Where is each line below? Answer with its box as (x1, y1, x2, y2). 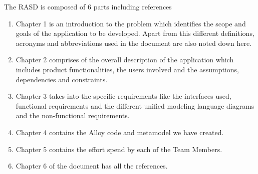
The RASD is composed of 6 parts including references (4, 1, 172, 11)
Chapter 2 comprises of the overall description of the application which (16, 54, 234, 65)
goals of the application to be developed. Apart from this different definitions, (16, 28, 254, 38)
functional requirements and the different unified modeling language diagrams (16, 100, 254, 111)
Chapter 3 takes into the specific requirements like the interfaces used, (16, 91, 231, 101)
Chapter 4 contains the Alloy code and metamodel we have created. (16, 127, 224, 137)
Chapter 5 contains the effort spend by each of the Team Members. (16, 144, 222, 154)
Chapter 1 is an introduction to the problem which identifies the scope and (16, 18, 246, 28)
